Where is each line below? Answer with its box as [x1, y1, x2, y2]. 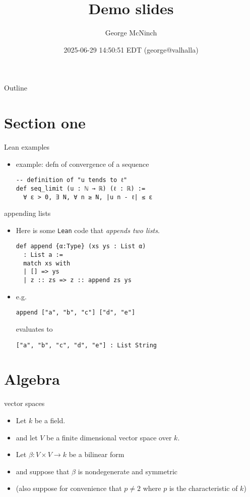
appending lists [4, 208, 51, 218]
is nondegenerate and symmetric [78, 466, 178, 476]
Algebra [4, 369, 60, 389]
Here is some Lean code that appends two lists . [16, 224, 160, 235]
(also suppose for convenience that [16, 483, 122, 493]
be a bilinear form [69, 449, 124, 460]
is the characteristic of [169, 483, 238, 493]
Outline [4, 82, 27, 93]
